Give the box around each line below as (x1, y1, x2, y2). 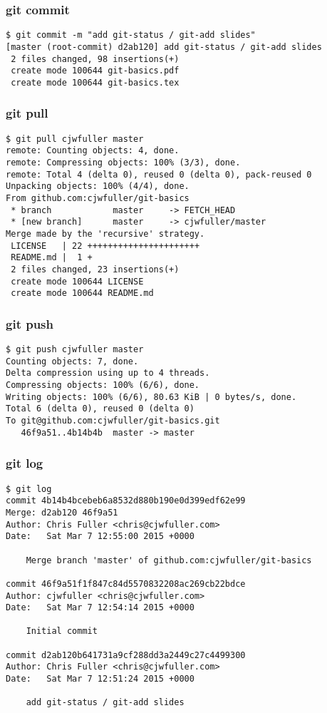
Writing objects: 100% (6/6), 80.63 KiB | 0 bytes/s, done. (6, 391, 297, 402)
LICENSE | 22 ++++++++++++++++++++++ (11, 240, 200, 251)
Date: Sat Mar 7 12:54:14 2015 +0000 (6, 602, 194, 613)
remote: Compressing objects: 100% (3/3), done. (6, 158, 241, 168)
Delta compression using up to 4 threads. (6, 368, 210, 379)
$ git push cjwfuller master (6, 344, 144, 355)
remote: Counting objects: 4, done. (6, 145, 180, 156)
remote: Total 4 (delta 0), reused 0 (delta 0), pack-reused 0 (6, 169, 312, 180)
